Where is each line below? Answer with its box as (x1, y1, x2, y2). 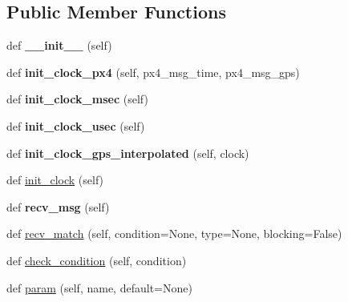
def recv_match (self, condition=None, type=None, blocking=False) (6, 225, 342, 242)
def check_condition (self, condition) (6, 252, 187, 268)
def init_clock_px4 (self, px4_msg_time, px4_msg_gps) (6, 63, 300, 80)
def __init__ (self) (6, 37, 112, 54)
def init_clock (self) (6, 171, 104, 188)
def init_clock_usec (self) (6, 117, 145, 134)
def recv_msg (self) (6, 198, 110, 215)
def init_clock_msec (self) (6, 91, 148, 107)
